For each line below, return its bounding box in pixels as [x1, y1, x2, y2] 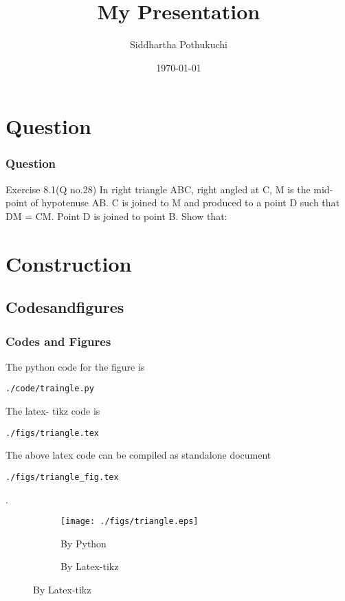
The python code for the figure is [5, 359, 145, 373]
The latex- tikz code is [5, 404, 100, 418]
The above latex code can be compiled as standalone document [5, 448, 271, 462]
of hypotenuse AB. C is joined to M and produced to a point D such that [30, 195, 340, 210]
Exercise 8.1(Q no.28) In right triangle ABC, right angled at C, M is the [5, 182, 311, 196]
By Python [60, 536, 107, 550]
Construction [5, 249, 132, 277]
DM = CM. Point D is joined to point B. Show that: [5, 208, 227, 223]
